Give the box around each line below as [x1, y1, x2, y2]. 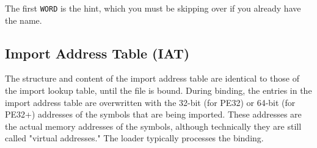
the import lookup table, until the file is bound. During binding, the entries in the [5, 84, 312, 97]
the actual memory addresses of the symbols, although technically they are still [5, 119, 302, 132]
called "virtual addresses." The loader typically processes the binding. [5, 132, 264, 144]
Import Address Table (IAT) [5, 43, 190, 62]
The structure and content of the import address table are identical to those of [5, 72, 299, 85]
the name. [5, 13, 42, 26]
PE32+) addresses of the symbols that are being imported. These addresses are [5, 108, 302, 121]
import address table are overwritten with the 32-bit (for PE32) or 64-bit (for [5, 96, 296, 108]
